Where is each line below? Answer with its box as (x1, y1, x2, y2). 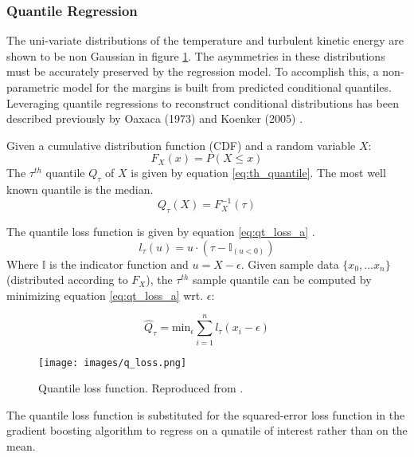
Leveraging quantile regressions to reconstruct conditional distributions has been (6, 94, 399, 111)
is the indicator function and (49, 255, 189, 272)
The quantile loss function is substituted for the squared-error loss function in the (6, 406, 405, 423)
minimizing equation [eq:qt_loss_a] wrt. (6, 286, 204, 303)
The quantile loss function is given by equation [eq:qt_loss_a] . (6, 223, 315, 240)
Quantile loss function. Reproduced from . (38, 380, 244, 396)
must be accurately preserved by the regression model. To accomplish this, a (6, 63, 379, 80)
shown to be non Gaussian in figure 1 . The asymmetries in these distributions (6, 47, 385, 64)
